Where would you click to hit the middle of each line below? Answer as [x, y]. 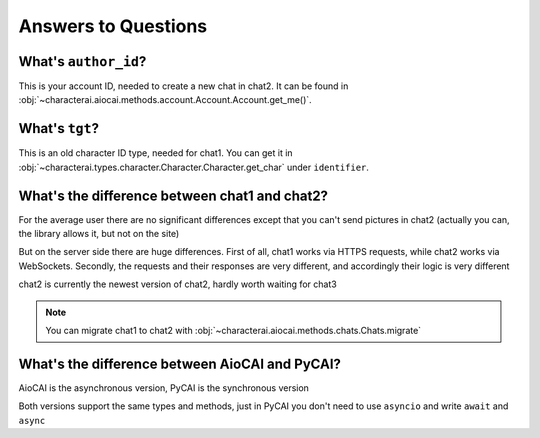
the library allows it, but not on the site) [99, 234]
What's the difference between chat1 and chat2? [173, 195]
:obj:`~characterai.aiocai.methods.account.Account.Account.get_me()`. [165, 100]
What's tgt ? [59, 128]
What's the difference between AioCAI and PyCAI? [180, 363]
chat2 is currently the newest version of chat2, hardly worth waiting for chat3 [177, 284]
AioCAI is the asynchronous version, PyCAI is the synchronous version [164, 387]
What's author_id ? [82, 61]
